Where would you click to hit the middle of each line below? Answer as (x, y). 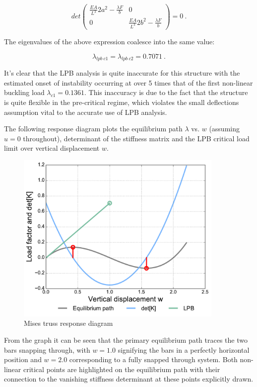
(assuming (224, 129)
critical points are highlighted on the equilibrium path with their (122, 369)
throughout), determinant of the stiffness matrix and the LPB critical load (136, 138)
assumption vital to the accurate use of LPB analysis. (86, 112)
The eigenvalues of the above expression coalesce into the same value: (109, 41)
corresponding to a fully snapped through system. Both (153, 359)
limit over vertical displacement (52, 148)
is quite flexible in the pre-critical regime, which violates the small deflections (122, 102)
